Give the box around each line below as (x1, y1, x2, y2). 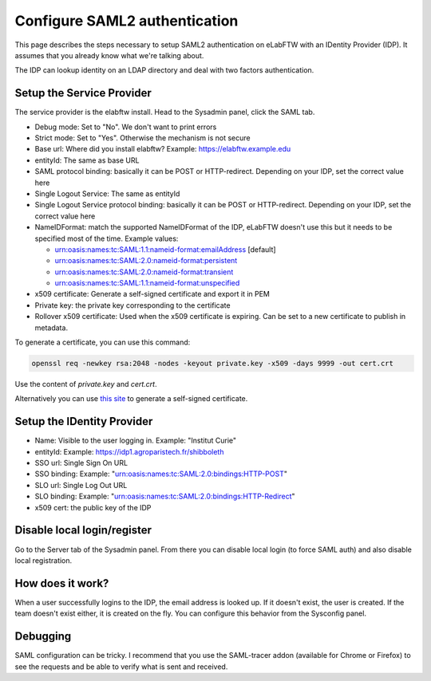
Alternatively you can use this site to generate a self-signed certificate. (14, 394, 248, 403)
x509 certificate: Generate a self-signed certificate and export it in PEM (34, 289, 271, 299)
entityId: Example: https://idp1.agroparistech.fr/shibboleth (34, 447, 224, 456)
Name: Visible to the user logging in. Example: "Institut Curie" (34, 435, 237, 446)
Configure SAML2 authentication (14, 12, 239, 30)
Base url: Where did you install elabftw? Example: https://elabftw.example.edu (34, 144, 291, 154)
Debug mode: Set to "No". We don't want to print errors (34, 122, 217, 132)
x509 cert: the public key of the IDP (34, 502, 152, 512)
